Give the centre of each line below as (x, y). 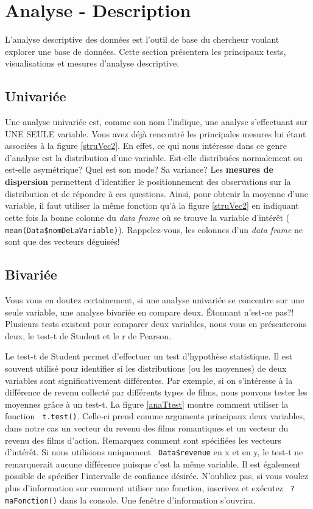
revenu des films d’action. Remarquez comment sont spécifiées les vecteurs (143, 440)
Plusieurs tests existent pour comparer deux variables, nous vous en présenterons (156, 324)
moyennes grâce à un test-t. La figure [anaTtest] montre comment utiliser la (147, 404)
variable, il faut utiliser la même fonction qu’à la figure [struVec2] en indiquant (152, 205)
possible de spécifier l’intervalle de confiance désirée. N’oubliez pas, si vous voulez (157, 476)
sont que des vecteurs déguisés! (62, 241)
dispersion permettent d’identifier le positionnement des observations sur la (148, 182)
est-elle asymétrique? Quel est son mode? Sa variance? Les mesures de (139, 169)
